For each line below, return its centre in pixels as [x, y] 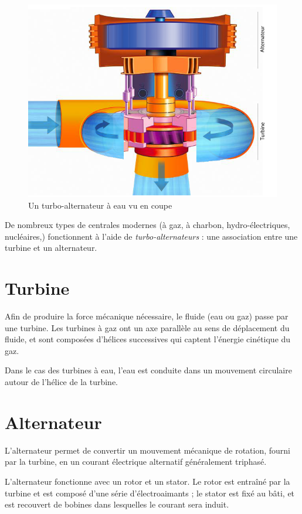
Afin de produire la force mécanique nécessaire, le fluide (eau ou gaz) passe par [147, 316]
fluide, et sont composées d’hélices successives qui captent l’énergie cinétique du [148, 339]
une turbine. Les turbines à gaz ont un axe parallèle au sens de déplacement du [147, 327]
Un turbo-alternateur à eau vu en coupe [100, 205]
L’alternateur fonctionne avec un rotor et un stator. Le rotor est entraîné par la [147, 481]
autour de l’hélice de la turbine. [61, 382]
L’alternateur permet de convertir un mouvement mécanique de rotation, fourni [147, 450]
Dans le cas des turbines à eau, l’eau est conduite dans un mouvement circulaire [148, 370]
